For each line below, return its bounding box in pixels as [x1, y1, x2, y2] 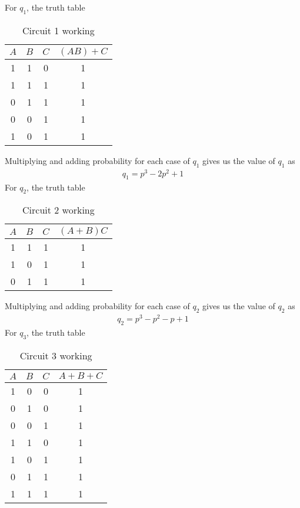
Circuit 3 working [19, 348, 92, 362]
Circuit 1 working [22, 23, 95, 37]
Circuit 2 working [22, 203, 95, 217]
